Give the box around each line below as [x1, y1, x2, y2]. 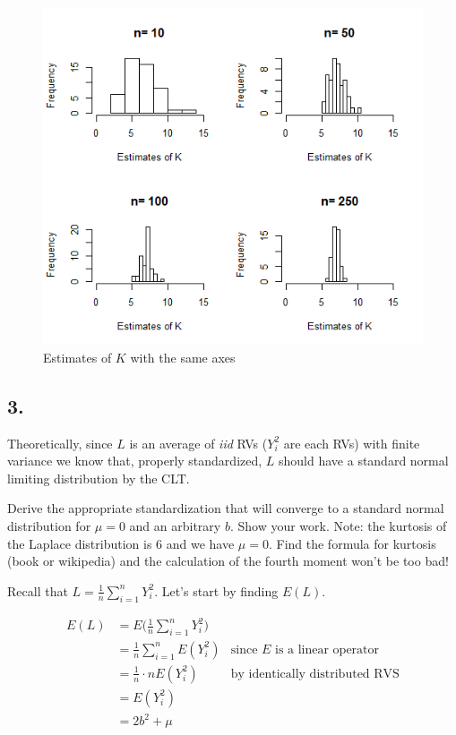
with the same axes [130, 347, 236, 366]
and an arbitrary [129, 516, 221, 534]
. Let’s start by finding [154, 581, 279, 600]
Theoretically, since [7, 433, 113, 452]
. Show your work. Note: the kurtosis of [229, 516, 447, 534]
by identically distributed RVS [230, 667, 400, 680]
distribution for [7, 516, 91, 534]
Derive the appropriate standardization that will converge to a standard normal [7, 499, 444, 517]
